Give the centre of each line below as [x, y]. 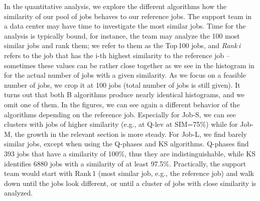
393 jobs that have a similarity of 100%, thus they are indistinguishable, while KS [130, 153]
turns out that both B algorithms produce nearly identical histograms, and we [124, 94]
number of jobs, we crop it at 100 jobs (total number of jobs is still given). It [122, 84]
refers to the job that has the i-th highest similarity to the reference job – [117, 55]
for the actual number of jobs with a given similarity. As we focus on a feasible [125, 75]
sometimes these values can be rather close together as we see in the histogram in [129, 65]
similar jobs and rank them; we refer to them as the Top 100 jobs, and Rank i [122, 45]
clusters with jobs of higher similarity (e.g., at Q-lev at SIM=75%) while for [121, 124]
